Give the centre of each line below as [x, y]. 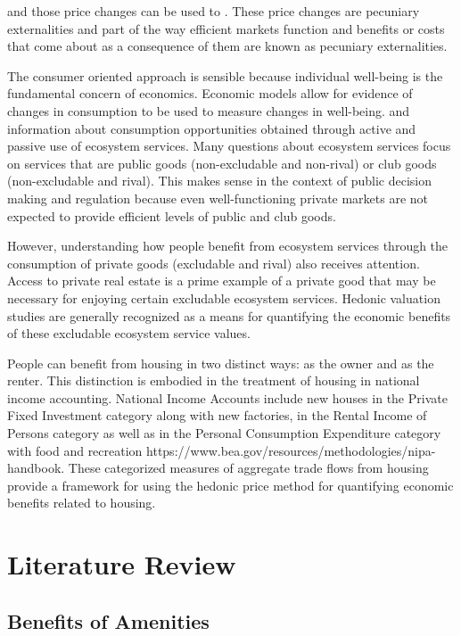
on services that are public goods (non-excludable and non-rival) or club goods [222, 163]
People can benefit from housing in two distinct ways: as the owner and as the [221, 363]
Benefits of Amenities [108, 620]
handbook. [36, 468]
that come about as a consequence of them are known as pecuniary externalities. [227, 46]
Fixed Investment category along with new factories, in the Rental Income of [217, 415]
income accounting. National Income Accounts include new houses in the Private [227, 397]
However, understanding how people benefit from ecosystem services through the [228, 246]
